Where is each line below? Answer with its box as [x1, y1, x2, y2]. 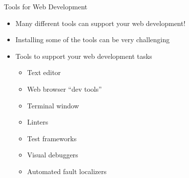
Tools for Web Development [4, 1, 88, 11]
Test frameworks [27, 133, 77, 143]
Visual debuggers [27, 150, 78, 160]
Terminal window [27, 100, 79, 110]
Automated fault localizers [27, 166, 107, 176]
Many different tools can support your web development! [15, 18, 186, 28]
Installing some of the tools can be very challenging [15, 34, 170, 45]
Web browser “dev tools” [27, 83, 102, 94]
